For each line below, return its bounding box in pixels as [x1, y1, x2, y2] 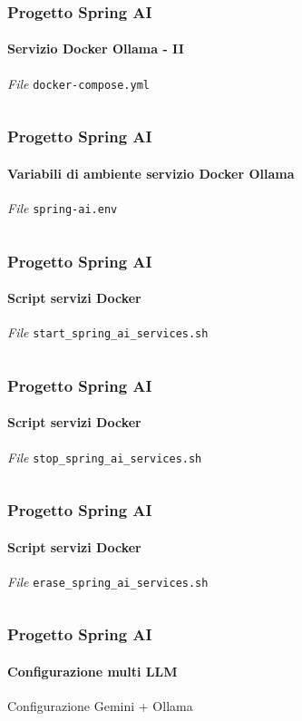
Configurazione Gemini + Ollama [7, 697, 193, 716]
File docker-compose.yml [7, 73, 150, 93]
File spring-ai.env [7, 198, 118, 217]
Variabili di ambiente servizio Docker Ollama [7, 163, 295, 182]
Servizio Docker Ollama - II [7, 39, 184, 58]
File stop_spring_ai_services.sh [7, 447, 202, 466]
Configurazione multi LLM [7, 661, 178, 680]
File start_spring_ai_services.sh [7, 323, 209, 342]
